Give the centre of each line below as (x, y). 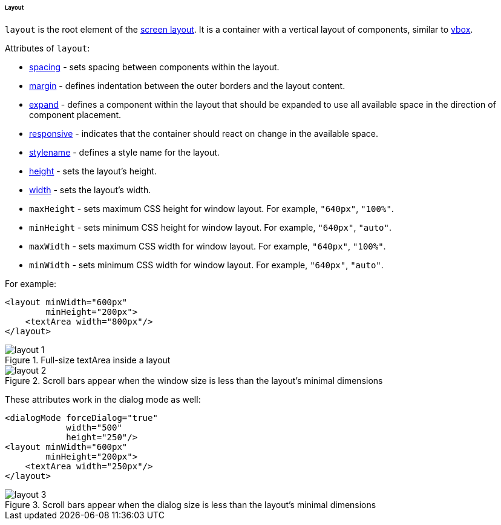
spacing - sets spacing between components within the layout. (154, 67)
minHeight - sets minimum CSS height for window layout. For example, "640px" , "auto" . (211, 227)
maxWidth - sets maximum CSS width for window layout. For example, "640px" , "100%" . (208, 246)
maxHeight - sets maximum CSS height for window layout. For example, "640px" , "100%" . (211, 208)
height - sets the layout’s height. (93, 171)
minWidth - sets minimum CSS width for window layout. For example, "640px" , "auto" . (206, 265)
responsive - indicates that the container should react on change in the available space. (204, 133)
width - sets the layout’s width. (90, 190)
